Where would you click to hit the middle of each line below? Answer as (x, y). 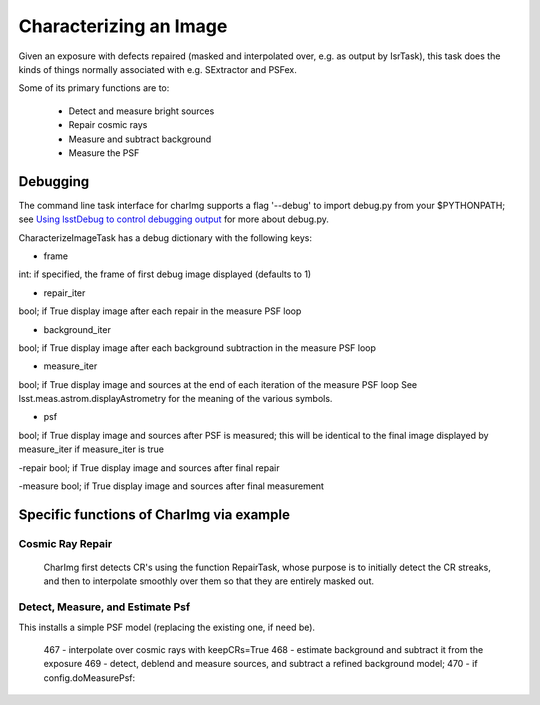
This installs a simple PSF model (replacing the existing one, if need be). (166, 627)
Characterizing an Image (123, 26)
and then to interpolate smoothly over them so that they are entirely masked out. (209, 581)
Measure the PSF (104, 152)
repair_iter (64, 292)
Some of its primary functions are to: (94, 88)
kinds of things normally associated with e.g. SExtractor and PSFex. (157, 69)
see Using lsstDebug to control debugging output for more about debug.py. (173, 219)
